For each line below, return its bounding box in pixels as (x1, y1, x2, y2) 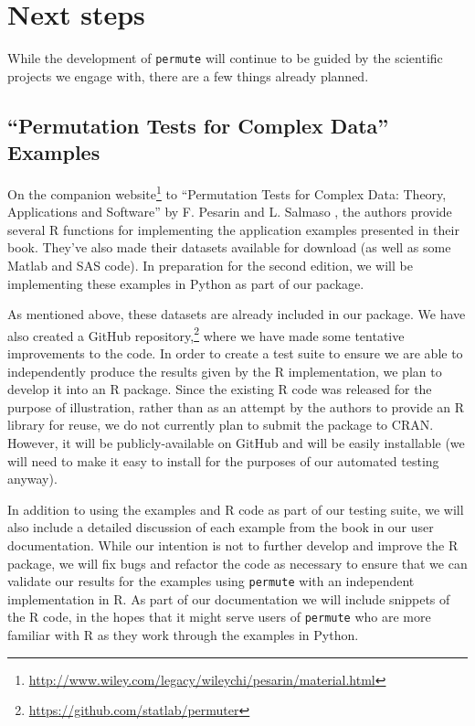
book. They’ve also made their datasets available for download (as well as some (7, 238, 451, 257)
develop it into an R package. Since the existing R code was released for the (7, 379, 432, 399)
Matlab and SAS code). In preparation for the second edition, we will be (7, 256, 413, 274)
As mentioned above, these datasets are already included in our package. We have (7, 304, 466, 324)
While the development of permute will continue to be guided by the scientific (7, 48, 443, 68)
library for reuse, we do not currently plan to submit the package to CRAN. (7, 415, 434, 434)
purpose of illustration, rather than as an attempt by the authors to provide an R (7, 397, 465, 416)
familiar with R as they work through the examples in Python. (7, 625, 359, 645)
